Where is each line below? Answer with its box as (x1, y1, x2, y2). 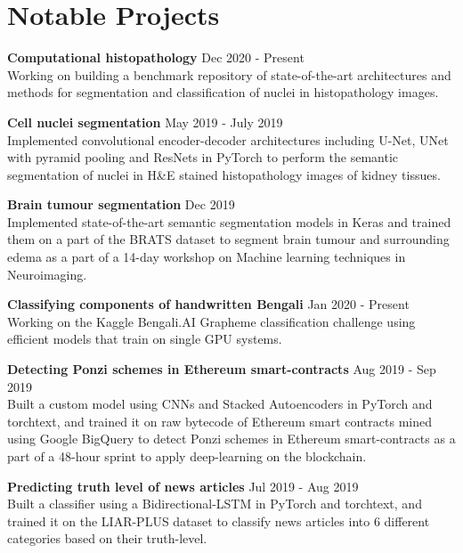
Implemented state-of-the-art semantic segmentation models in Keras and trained (7, 212, 451, 231)
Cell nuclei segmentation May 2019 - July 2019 (7, 112, 283, 131)
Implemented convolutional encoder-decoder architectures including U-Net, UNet (7, 130, 449, 149)
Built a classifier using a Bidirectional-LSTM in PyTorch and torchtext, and (7, 494, 422, 513)
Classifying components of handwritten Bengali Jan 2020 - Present (7, 295, 410, 313)
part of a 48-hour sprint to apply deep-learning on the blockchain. (7, 447, 367, 465)
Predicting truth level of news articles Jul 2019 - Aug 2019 (7, 476, 359, 495)
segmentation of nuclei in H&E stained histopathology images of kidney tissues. (7, 165, 441, 183)
